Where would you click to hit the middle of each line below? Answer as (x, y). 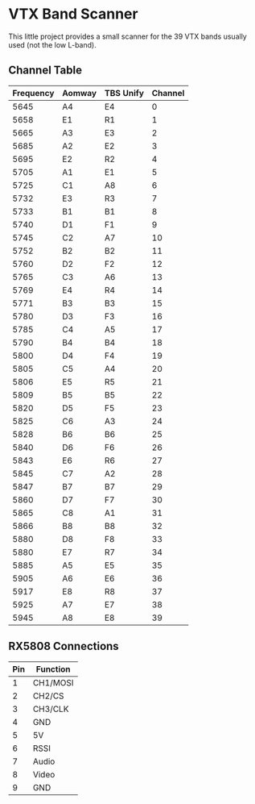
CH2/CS (48, 696)
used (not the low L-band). (52, 44)
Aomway (80, 93)
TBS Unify (124, 93)
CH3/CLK (51, 709)
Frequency (33, 93)
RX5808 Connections (64, 646)
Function (53, 669)
